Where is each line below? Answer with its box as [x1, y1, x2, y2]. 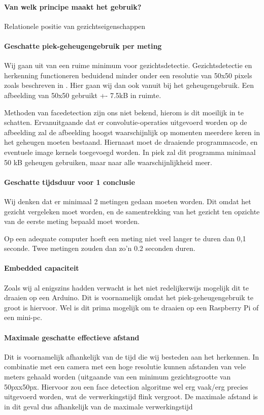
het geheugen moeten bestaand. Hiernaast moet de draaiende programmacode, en [4, 137, 258, 147]
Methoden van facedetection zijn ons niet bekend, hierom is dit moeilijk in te [4, 107, 244, 117]
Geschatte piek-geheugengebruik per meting [4, 40, 162, 51]
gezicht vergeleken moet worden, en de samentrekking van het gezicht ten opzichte [4, 206, 260, 216]
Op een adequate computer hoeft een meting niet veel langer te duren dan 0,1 [4, 233, 246, 243]
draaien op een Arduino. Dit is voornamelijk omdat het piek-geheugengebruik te [4, 292, 253, 303]
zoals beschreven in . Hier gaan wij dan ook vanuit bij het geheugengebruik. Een [4, 80, 254, 90]
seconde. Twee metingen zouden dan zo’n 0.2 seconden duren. [4, 243, 195, 253]
